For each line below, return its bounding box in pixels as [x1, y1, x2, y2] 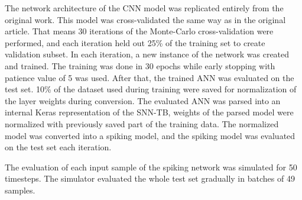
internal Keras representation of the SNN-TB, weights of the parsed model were [5, 106, 294, 118]
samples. [5, 183, 35, 196]
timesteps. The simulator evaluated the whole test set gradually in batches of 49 [5, 172, 295, 185]
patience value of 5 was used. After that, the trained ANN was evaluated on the [5, 71, 294, 83]
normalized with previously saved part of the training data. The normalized [5, 117, 279, 130]
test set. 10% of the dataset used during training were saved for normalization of [5, 83, 297, 95]
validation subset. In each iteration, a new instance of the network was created [5, 48, 290, 60]
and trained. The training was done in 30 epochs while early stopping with [5, 59, 275, 72]
